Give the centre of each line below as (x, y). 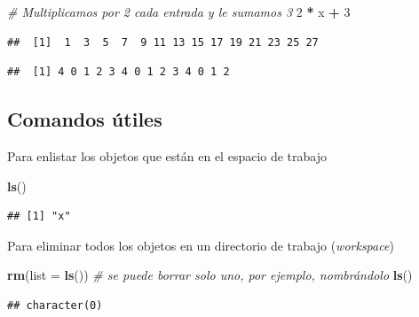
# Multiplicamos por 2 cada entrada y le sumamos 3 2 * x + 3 (179, 12)
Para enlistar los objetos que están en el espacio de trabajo (167, 155)
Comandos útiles (85, 119)
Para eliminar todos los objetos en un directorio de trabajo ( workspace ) (201, 245)
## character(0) (55, 305)
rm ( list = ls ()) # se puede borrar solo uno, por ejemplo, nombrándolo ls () (210, 275)
